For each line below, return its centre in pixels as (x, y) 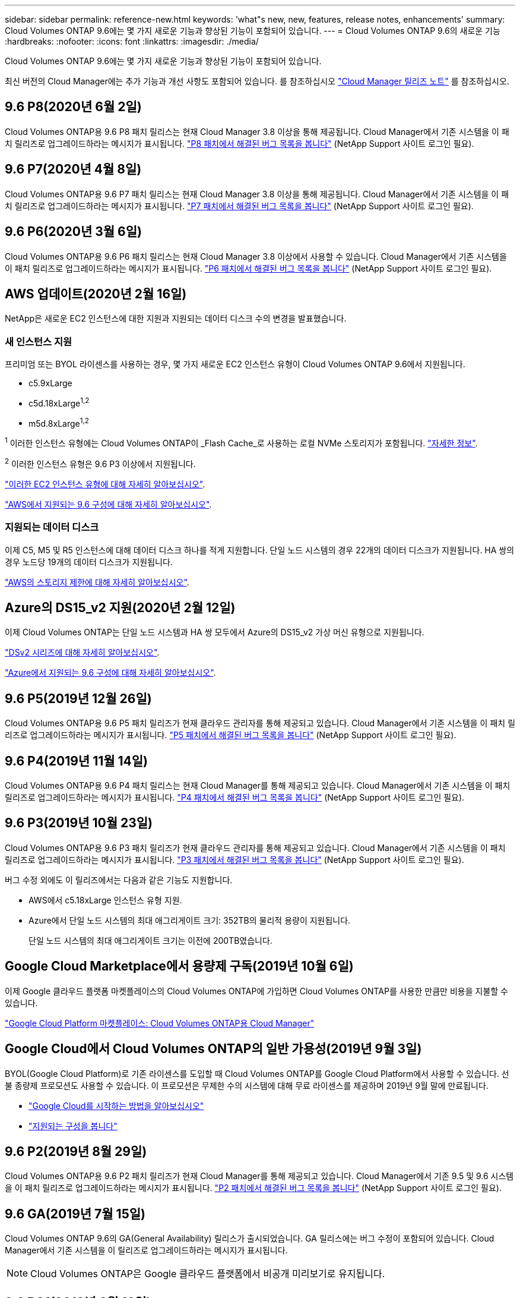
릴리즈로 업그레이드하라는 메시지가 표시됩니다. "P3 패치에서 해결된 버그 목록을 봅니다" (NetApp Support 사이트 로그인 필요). (234, 859)
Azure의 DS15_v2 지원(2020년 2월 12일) (120, 607)
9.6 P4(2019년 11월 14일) (77, 761)
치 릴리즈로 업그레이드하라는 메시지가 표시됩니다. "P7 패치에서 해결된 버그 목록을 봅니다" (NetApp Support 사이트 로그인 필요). (239, 206)
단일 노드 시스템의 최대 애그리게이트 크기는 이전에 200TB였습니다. (150, 940)
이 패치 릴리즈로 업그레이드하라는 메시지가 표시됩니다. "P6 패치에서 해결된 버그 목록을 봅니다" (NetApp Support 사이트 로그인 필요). (248, 268)
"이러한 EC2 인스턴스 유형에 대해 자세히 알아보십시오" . (105, 484)
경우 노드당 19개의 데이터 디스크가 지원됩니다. (89, 562)
